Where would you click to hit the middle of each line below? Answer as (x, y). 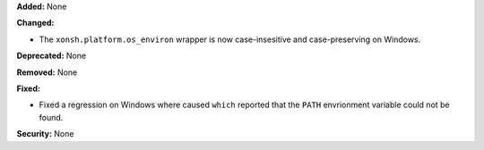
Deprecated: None (52, 56)
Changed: (35, 23)
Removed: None (47, 72)
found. (51, 117)
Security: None (45, 134)
